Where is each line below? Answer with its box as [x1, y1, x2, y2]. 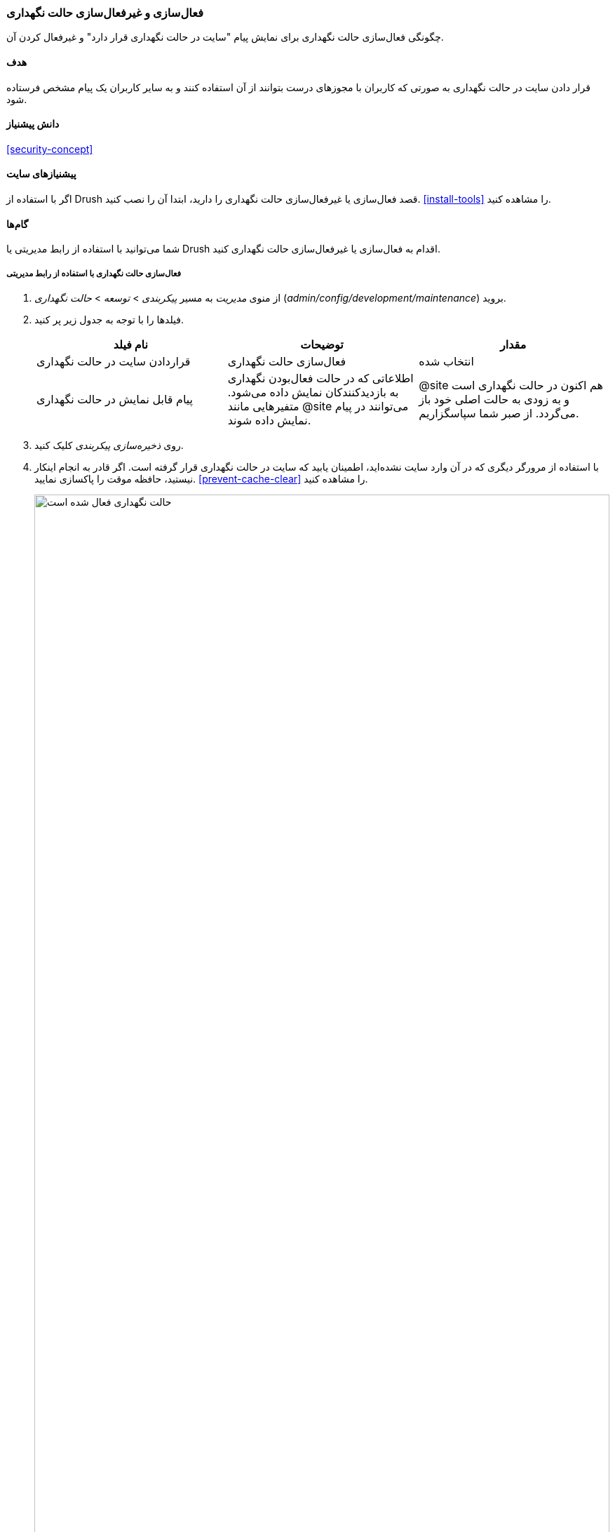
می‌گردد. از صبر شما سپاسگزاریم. [419, 406, 579, 421]
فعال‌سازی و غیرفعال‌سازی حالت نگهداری [6, 6, 203, 20]
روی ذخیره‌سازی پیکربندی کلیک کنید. [34, 439, 184, 452]
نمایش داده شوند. [227, 413, 311, 428]
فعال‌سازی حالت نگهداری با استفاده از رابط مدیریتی [6, 268, 182, 278]
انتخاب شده [419, 354, 474, 369]
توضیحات [300, 337, 344, 352]
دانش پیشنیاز [6, 118, 60, 130]
